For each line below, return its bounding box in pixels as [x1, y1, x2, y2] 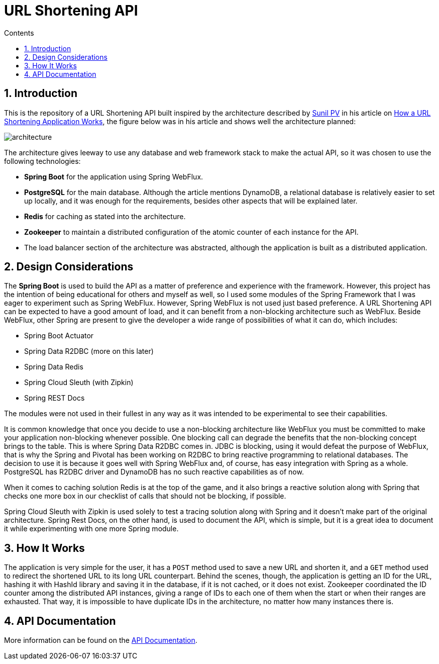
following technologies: [4, 156, 81, 165]
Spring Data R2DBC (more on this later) [24, 347, 154, 356]
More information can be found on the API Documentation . [4, 636, 197, 645]
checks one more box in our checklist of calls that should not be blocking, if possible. [4, 492, 286, 501]
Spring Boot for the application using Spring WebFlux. [24, 172, 203, 181]
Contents [4, 28, 34, 37]
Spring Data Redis [24, 362, 83, 371]
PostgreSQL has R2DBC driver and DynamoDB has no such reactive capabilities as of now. [4, 467, 304, 477]
